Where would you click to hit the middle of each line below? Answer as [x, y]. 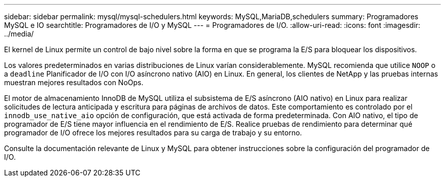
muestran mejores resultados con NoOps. [74, 82]
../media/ [19, 34]
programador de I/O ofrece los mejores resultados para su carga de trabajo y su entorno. [153, 133]
